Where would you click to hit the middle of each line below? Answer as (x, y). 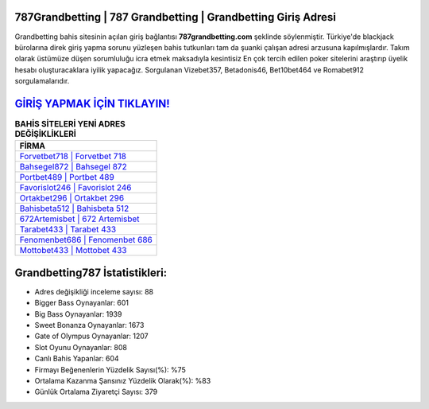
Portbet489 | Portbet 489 (67, 177)
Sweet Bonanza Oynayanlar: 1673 (89, 325)
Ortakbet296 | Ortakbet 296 (72, 198)
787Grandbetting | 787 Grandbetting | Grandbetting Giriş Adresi (176, 17)
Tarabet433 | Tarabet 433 (68, 229)
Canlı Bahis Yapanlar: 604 (77, 359)
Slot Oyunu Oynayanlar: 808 (81, 347)
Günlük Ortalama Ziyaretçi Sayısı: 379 (96, 392)
